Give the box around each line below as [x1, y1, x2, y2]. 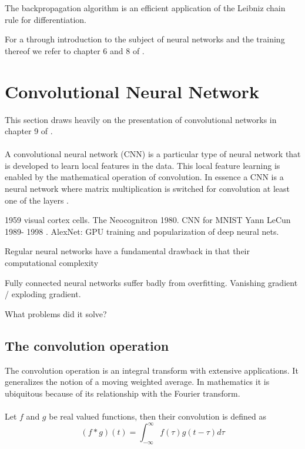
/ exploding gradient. [5, 288, 81, 300]
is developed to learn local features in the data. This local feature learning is [5, 159, 280, 171]
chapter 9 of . [5, 125, 53, 137]
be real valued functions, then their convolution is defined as [49, 410, 266, 422]
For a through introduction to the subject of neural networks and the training [5, 33, 285, 45]
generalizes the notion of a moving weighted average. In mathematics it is [5, 375, 270, 388]
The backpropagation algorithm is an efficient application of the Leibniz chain [5, 2, 286, 14]
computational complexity [5, 257, 99, 269]
